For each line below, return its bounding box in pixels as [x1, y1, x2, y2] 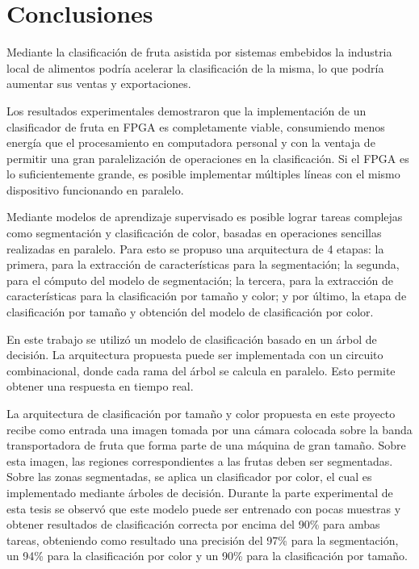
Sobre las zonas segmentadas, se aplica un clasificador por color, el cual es [6, 468, 372, 485]
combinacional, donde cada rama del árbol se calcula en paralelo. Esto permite [6, 362, 396, 379]
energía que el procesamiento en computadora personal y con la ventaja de [6, 134, 375, 151]
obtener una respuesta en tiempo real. [6, 378, 194, 395]
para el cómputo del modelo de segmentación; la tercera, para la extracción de [6, 271, 393, 288]
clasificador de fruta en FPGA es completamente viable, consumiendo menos [6, 118, 385, 135]
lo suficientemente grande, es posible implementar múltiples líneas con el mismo [6, 165, 400, 182]
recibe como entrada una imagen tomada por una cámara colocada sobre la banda [6, 420, 413, 437]
